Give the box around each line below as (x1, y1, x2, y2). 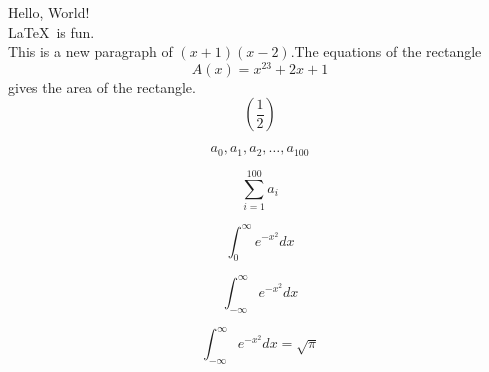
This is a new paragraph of (8, 41, 173, 62)
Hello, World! (8, 2, 90, 22)
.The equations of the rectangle (290, 41, 482, 62)
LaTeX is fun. (8, 21, 95, 42)
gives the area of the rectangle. (8, 76, 196, 97)
